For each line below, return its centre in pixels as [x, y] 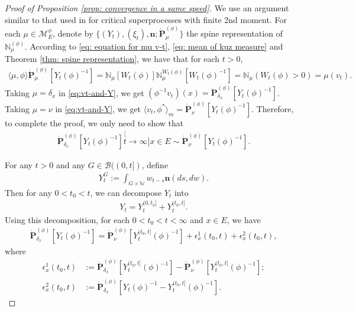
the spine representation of [235, 33]
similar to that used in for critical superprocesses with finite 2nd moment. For [146, 19]
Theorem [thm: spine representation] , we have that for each [112, 59]
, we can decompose [126, 192]
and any [70, 164]
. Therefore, [273, 108]
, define [155, 164]
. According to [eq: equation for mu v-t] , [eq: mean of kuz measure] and [154, 46]
